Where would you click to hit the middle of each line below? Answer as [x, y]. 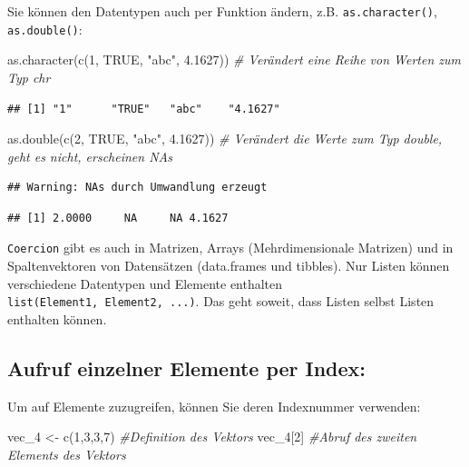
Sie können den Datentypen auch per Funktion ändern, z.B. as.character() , [222, 11]
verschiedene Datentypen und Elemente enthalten [145, 283]
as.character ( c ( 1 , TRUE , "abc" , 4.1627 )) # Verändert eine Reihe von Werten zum [234, 60]
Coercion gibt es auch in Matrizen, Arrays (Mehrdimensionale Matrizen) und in [230, 248]
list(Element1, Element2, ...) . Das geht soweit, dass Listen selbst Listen [221, 301]
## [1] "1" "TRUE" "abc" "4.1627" [144, 109]
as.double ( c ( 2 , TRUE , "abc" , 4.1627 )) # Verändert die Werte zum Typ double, [225, 139]
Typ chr [29, 77]
